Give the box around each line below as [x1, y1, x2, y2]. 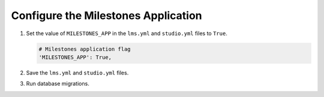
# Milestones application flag [38, 45, 131, 52]
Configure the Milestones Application [11, 9, 202, 22]
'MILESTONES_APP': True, [38, 54, 112, 61]
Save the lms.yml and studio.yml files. [26, 69, 129, 76]
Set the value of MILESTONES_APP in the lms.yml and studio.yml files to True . [26, 30, 227, 37]
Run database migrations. [26, 80, 89, 87]
